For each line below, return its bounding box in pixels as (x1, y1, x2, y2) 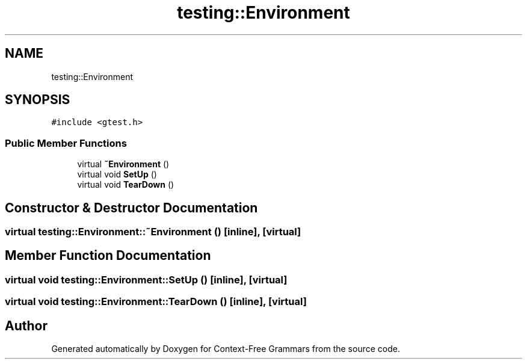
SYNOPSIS (5, 92, 70, 108)
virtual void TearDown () (77, 179, 174, 190)
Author (5, 318, 48, 333)
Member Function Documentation (5, 248, 211, 264)
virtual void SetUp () (77, 169, 157, 180)
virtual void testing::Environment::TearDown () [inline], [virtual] (5, 295, 307, 308)
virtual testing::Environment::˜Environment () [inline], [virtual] (5, 226, 301, 238)
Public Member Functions (5, 137, 127, 149)
